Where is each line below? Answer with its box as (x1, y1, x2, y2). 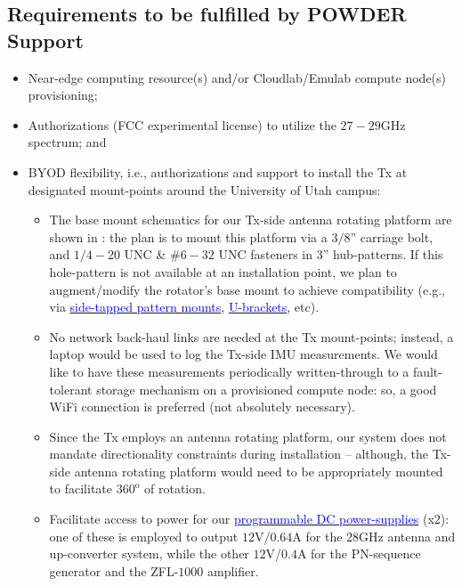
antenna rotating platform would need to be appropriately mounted (74, 461, 443, 480)
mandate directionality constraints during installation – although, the (49, 444, 429, 463)
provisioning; (28, 85, 98, 104)
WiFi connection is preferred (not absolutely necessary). (49, 397, 355, 416)
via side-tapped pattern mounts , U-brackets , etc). (49, 297, 320, 316)
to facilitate (49, 479, 112, 498)
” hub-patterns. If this (322, 245, 443, 264)
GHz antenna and (359, 526, 456, 545)
